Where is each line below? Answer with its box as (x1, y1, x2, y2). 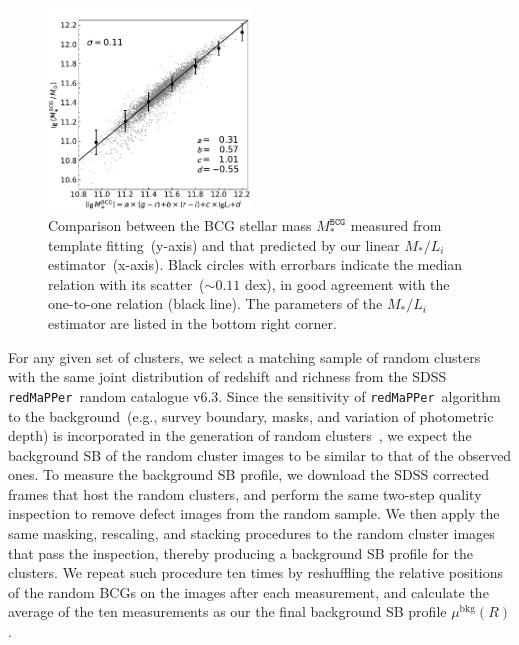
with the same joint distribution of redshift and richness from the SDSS (8, 366, 447, 387)
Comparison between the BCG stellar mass (48, 215, 312, 236)
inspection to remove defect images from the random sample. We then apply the (8, 503, 500, 524)
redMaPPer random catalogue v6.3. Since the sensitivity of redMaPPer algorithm (8, 385, 501, 406)
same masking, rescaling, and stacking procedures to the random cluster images (8, 523, 495, 544)
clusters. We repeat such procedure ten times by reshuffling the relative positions (8, 562, 504, 583)
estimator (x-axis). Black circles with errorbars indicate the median (48, 254, 463, 275)
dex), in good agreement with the (244, 273, 450, 294)
